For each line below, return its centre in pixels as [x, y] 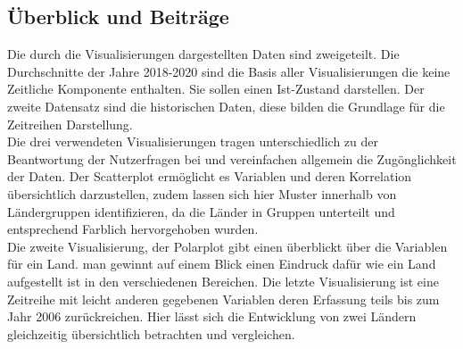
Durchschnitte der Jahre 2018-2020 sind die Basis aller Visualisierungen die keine [229, 71]
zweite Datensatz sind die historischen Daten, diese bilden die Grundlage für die [226, 106]
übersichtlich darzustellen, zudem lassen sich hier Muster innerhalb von [202, 193]
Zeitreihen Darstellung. [70, 124]
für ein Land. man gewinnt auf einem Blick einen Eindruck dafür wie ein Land [222, 264]
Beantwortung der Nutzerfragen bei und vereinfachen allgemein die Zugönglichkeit [232, 158]
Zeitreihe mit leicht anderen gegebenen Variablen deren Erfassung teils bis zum [223, 299]
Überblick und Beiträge [118, 17]
